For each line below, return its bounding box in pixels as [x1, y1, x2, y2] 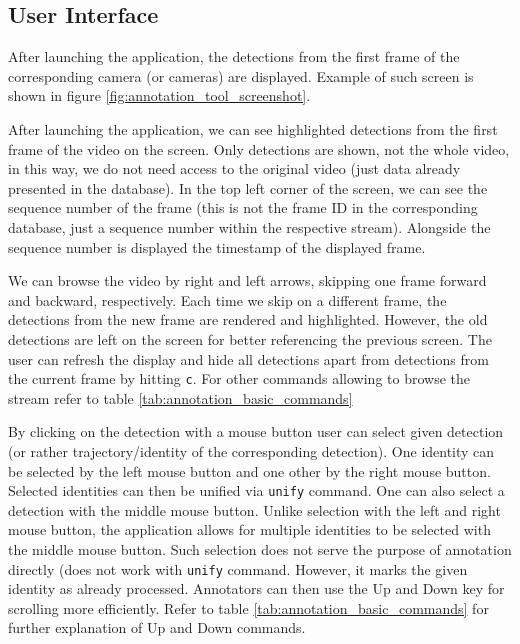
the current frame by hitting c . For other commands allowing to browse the [8, 368, 470, 389]
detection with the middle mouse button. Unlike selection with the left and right [8, 499, 501, 520]
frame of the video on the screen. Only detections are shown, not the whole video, [8, 138, 510, 159]
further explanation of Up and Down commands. [8, 617, 306, 638]
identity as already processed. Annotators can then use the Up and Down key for [8, 578, 505, 599]
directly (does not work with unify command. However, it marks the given [8, 558, 468, 579]
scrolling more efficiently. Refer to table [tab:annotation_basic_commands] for [8, 597, 489, 618]
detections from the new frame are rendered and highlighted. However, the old [8, 309, 488, 330]
